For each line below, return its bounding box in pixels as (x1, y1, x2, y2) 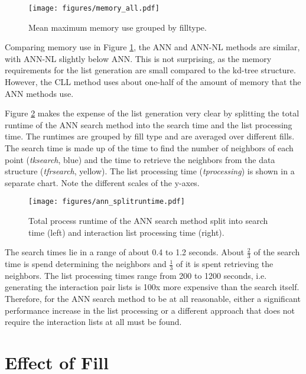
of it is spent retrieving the (175, 258, 274, 270)
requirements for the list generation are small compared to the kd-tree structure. (5, 64, 296, 76)
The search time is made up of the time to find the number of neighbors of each (5, 142, 294, 154)
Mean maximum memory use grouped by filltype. (28, 21, 207, 33)
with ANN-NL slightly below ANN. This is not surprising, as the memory (5, 52, 272, 64)
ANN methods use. (5, 87, 74, 99)
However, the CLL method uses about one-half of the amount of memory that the (5, 76, 301, 88)
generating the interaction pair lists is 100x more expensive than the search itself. (5, 281, 300, 293)
